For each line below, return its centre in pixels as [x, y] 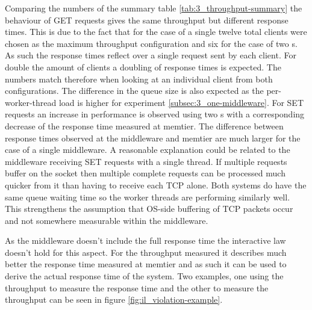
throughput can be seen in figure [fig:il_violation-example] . [114, 299]
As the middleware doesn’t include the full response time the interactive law [145, 240]
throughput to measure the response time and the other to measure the [137, 287]
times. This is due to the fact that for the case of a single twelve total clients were [156, 32]
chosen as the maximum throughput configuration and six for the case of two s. [151, 43]
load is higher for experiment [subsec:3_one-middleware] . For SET [181, 102]
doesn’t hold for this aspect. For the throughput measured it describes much [146, 252]
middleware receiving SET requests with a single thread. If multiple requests [146, 161]
